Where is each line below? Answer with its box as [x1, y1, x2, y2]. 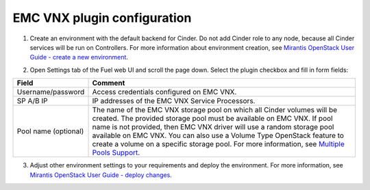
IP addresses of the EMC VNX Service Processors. [92, 96, 256, 106]
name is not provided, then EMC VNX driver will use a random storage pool [92, 122, 334, 132]
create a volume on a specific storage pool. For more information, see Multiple [92, 139, 345, 149]
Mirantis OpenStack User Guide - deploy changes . [29, 171, 173, 179]
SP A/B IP [16, 96, 48, 106]
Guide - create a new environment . [29, 53, 128, 62]
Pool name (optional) [16, 126, 84, 136]
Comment [92, 79, 125, 88]
